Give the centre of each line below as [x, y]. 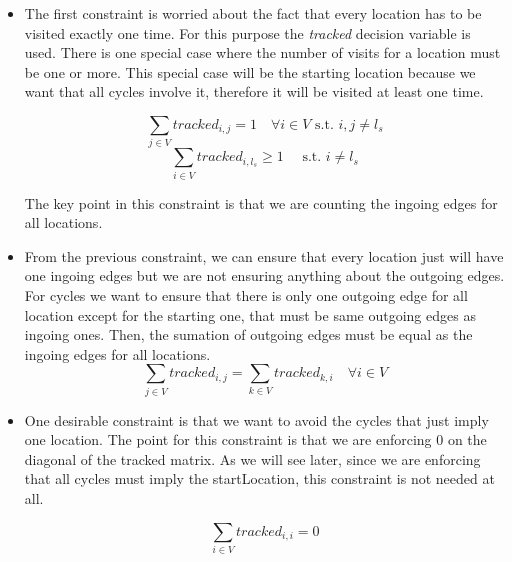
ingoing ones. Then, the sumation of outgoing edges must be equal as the [248, 334]
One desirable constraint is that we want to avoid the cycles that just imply [256, 419]
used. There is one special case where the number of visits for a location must [262, 52]
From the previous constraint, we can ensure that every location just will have [264, 255]
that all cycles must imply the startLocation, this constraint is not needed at [259, 478]
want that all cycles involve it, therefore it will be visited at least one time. [254, 91]
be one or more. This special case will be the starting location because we [250, 71]
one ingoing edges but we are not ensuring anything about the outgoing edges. [264, 275]
